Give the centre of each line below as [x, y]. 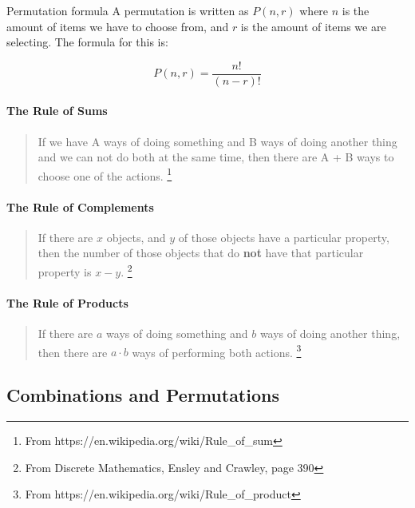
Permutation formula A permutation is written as [128, 10]
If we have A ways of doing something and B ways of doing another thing [217, 141]
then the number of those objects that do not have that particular [201, 253]
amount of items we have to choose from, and [118, 26]
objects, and [136, 237]
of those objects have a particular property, [284, 237]
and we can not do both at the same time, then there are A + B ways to [216, 157]
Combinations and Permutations [143, 395]
